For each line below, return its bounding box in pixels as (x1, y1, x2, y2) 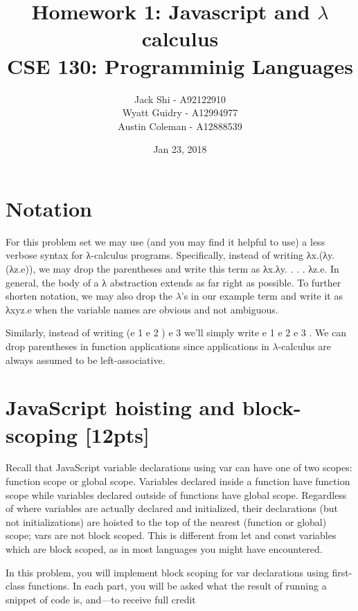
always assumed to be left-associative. (6, 352, 165, 367)
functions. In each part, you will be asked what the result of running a (28, 578, 327, 593)
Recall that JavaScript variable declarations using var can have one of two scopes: (6, 460, 352, 475)
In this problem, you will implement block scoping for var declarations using (6, 565, 329, 579)
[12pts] (84, 420, 150, 448)
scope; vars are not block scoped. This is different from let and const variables (6, 528, 337, 542)
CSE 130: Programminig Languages (7, 51, 353, 80)
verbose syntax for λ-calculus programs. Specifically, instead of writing (6, 248, 304, 262)
